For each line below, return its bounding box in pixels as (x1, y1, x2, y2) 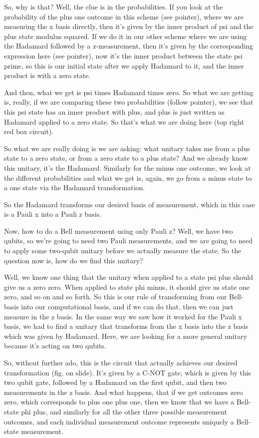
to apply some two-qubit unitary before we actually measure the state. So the (4, 245, 242, 256)
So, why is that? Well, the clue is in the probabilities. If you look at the (4, 2, 223, 12)
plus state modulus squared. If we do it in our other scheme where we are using (4, 31, 247, 41)
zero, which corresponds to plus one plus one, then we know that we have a (4, 396, 235, 407)
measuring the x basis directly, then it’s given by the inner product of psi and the (4, 21, 254, 32)
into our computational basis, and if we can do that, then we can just (21, 301, 234, 312)
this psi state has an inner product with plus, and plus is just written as (4, 106, 225, 117)
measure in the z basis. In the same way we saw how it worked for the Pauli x (4, 311, 242, 321)
